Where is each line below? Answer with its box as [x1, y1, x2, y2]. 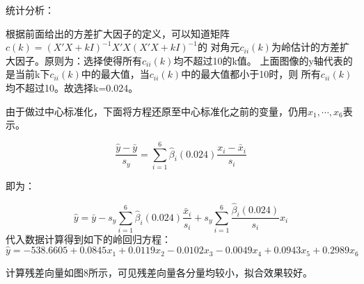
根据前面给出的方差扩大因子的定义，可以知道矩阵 [6, 26, 230, 40]
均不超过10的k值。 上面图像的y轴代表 [173, 53, 343, 67]
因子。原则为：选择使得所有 [15, 53, 142, 67]
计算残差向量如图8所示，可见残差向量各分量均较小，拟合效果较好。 [6, 265, 312, 279]
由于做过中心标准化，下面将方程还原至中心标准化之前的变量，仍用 [6, 103, 308, 118]
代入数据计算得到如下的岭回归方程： [6, 232, 171, 247]
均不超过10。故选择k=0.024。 [6, 80, 139, 94]
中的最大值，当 [81, 67, 150, 81]
